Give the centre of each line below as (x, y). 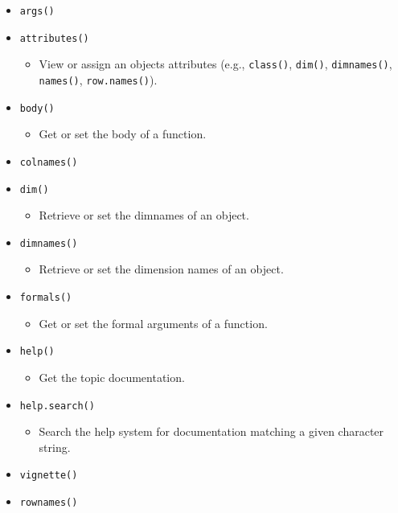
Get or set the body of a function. (123, 134)
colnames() (49, 162)
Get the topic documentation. (112, 377)
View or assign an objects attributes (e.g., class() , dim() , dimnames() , (215, 64)
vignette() (49, 476)
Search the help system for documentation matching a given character (211, 431)
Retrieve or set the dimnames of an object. (144, 215)
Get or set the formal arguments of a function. (153, 323)
